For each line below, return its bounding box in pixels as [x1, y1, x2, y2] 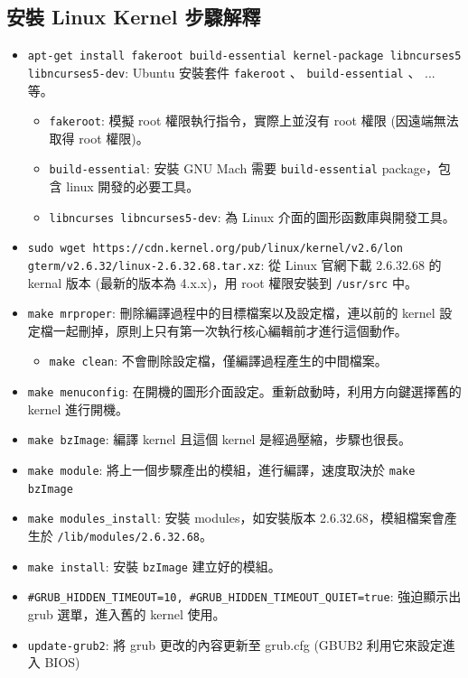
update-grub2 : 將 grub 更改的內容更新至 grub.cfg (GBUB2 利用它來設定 [27, 635, 443, 654]
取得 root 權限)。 [49, 128, 149, 147]
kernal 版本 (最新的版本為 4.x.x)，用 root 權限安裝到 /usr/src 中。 [27, 273, 417, 292]
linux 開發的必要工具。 [66, 177, 200, 196]
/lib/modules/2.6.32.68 [57, 531, 200, 544]
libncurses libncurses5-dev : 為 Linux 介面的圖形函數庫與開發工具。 [49, 207, 455, 226]
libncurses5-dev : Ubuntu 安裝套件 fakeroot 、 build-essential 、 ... [27, 62, 435, 81]
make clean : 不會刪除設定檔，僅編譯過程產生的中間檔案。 [49, 351, 388, 370]
